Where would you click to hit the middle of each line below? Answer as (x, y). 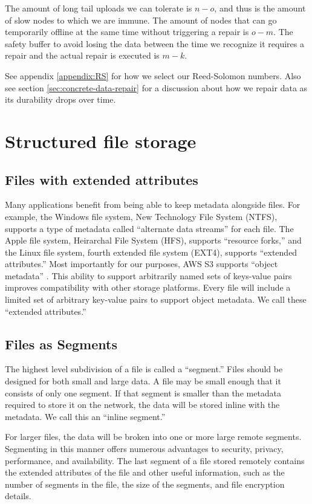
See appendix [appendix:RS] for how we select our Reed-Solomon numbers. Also (153, 75)
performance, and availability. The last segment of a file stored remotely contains (155, 460)
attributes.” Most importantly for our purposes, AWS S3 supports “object (141, 264)
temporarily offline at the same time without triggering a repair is (127, 32)
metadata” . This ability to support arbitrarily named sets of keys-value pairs (148, 275)
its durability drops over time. (60, 99)
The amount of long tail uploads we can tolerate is (99, 8)
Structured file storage (101, 141)
